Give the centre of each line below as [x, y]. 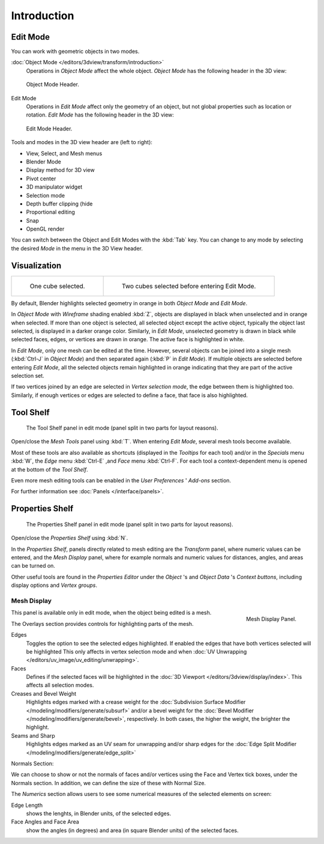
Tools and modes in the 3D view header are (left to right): [82, 142]
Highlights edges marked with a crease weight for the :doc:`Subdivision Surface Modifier [136, 702]
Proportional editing [50, 212]
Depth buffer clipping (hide [59, 204]
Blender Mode [43, 162]
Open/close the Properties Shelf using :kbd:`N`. [70, 538]
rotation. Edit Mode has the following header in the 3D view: [100, 115]
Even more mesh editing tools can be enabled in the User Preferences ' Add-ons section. [121, 481]
